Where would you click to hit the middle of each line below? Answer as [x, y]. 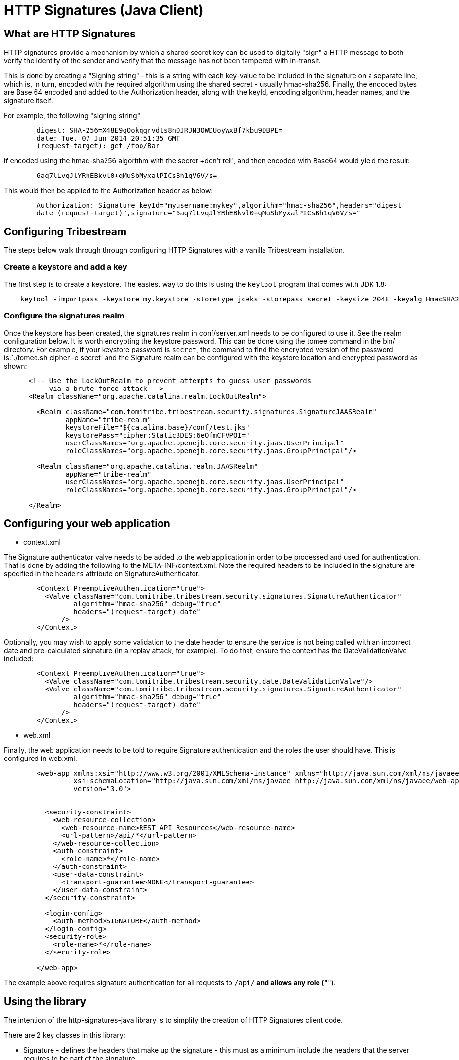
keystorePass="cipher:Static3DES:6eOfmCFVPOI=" [158, 435]
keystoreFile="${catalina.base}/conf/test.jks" [158, 427]
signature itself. [28, 101]
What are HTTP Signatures [70, 34]
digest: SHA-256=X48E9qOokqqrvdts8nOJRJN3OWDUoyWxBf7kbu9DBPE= [160, 131]
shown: [16, 366]
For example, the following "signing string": [73, 116]
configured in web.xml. [41, 759]
